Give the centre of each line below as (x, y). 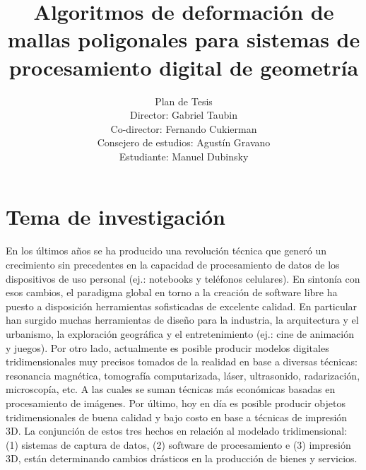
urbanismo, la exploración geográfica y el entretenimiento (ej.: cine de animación (180, 333)
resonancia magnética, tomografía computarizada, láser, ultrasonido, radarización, (183, 375)
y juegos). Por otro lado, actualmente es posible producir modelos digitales (167, 347)
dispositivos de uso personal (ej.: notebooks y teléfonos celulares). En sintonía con (183, 278)
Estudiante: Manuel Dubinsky (184, 156)
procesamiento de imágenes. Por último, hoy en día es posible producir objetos (176, 403)
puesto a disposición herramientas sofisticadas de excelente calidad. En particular (182, 306)
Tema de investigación (116, 217)
